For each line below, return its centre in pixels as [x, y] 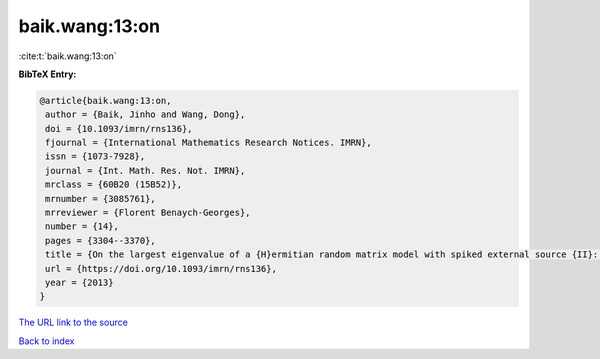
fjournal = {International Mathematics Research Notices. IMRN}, [208, 143]
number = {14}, [82, 226]
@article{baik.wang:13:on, [105, 100]
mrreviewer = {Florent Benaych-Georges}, [148, 213]
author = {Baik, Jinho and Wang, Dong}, [145, 114]
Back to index [46, 341]
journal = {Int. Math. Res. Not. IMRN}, [145, 170]
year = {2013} [79, 282]
